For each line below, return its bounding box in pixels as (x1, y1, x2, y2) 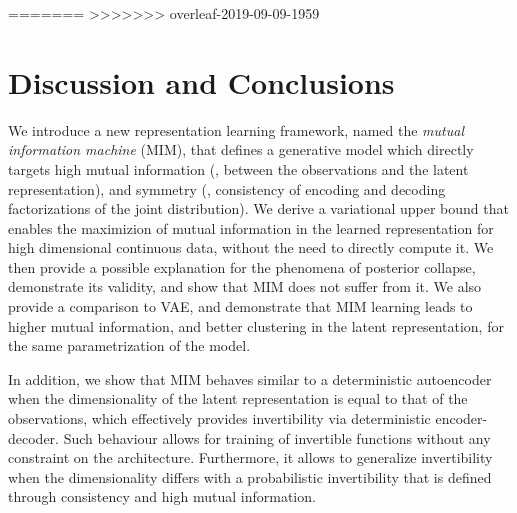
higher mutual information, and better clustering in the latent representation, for (8, 315, 504, 336)
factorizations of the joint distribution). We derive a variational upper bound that (8, 198, 509, 219)
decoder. (8, 427, 59, 448)
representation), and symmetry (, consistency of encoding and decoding (8, 178, 446, 199)
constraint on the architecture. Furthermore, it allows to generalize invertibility (8, 447, 493, 468)
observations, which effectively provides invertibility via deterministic (8, 408, 431, 429)
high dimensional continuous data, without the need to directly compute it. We (8, 237, 494, 258)
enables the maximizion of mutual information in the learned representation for (8, 217, 494, 238)
